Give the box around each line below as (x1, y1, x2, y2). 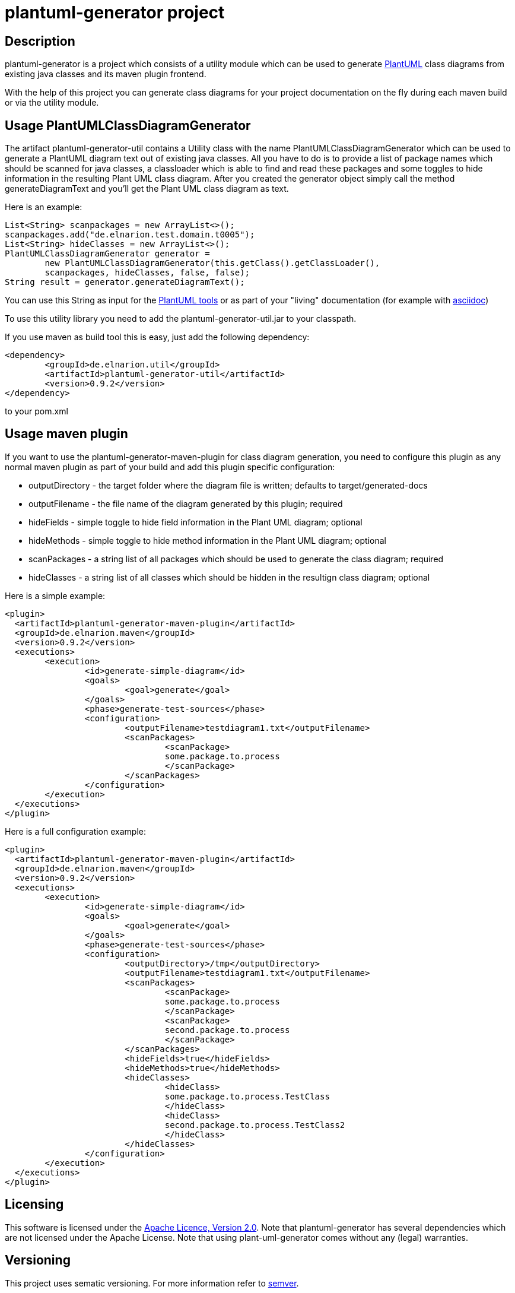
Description (5, 33, 75, 49)
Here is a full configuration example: (5, 826, 146, 836)
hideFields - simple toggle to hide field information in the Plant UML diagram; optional (28, 516, 363, 527)
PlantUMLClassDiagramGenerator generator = (5, 249, 210, 259)
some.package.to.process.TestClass (164, 1091, 330, 1101)
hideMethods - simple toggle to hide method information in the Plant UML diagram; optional (28, 535, 386, 546)
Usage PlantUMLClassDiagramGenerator (5, 118, 251, 133)
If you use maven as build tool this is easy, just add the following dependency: (5, 332, 310, 343)
